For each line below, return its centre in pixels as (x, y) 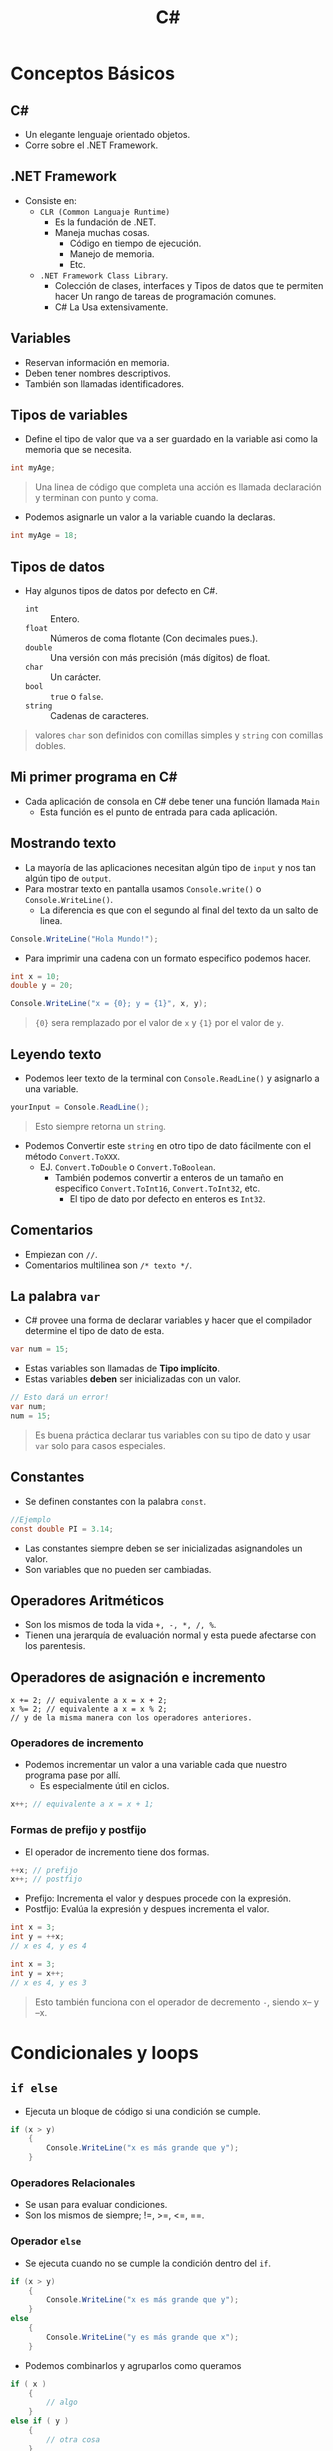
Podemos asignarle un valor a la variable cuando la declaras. (150, 517)
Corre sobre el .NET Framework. (91, 145)
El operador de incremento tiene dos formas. (117, 1852)
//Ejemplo (31, 1519)
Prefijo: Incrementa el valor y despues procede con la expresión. (158, 1898)
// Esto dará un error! (60, 1397)
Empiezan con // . (61, 1254)
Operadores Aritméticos (87, 1600)
